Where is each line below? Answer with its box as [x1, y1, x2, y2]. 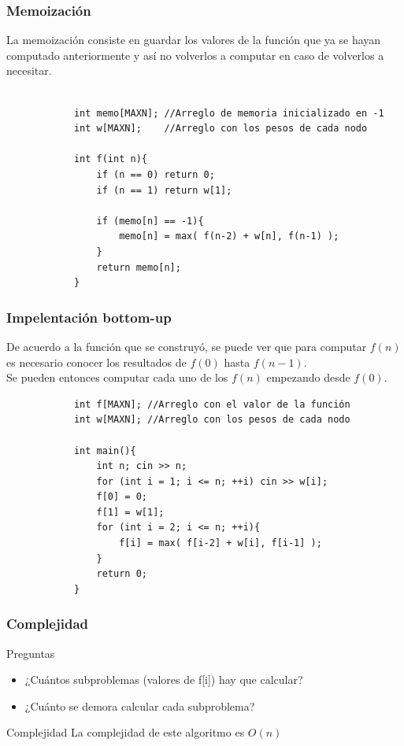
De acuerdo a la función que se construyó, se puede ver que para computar [6, 338, 367, 354]
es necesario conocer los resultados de [6, 353, 187, 370]
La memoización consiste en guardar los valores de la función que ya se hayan [6, 31, 381, 48]
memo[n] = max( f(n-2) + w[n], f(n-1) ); [119, 231, 339, 242]
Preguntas [6, 644, 55, 661]
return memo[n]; [96, 261, 181, 273]
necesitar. [6, 62, 52, 79]
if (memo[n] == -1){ [96, 215, 204, 227]
